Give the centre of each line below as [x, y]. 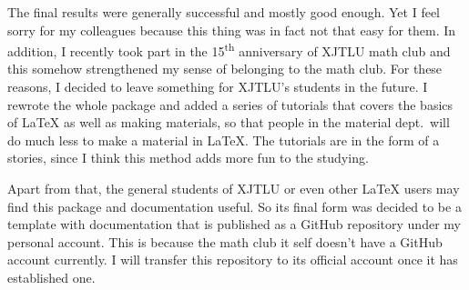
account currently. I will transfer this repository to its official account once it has [233, 260]
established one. [51, 277]
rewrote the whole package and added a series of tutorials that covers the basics [230, 104]
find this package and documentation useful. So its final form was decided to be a [234, 206]
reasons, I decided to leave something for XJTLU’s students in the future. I [218, 87]
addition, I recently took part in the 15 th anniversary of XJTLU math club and [229, 50]
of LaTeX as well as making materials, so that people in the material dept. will [229, 122]
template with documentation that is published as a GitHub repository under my [234, 224]
